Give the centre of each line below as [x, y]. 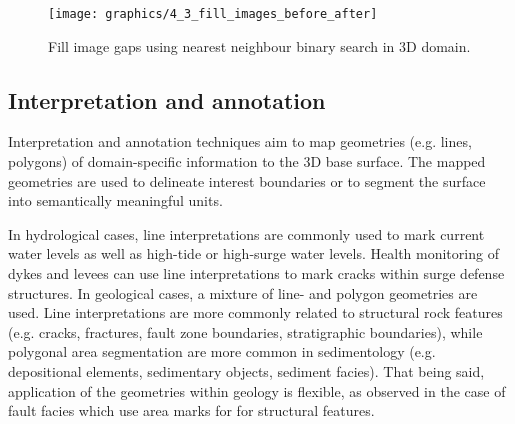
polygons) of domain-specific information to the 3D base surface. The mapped [247, 161]
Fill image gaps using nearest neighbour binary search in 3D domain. [259, 45]
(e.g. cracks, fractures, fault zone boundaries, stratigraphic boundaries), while [245, 331]
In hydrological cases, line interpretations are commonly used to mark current [246, 233]
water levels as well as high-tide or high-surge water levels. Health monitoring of [253, 253]
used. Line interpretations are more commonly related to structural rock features [255, 312]
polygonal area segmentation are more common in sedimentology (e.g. [222, 351]
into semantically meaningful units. [115, 200]
